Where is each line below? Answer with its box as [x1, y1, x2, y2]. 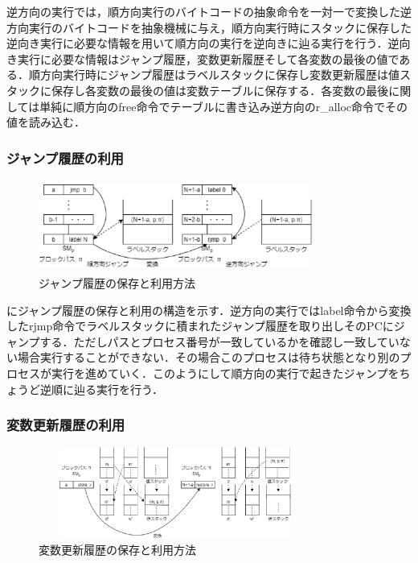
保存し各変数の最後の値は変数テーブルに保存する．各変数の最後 [51, 81, 389, 98]
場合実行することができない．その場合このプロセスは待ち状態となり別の [17, 349, 400, 366]
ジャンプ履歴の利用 [6, 147, 124, 168]
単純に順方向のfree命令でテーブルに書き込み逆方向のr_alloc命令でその [39, 97, 408, 114]
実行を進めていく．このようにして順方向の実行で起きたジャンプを [51, 364, 400, 381]
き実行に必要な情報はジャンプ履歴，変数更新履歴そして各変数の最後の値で [6, 50, 400, 67]
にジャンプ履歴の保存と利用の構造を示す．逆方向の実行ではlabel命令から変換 [6, 301, 412, 318]
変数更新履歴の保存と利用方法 [39, 541, 196, 558]
